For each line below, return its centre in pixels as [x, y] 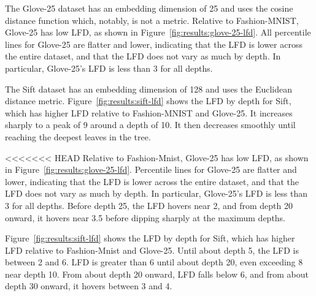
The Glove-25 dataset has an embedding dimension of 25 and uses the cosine [149, 8]
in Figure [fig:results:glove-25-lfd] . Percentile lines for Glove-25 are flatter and [151, 169]
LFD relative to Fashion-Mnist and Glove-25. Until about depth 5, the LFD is [152, 250]
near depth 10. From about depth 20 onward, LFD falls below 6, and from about [157, 274]
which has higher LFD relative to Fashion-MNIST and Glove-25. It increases [149, 112]
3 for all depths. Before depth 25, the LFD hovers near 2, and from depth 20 [149, 205]
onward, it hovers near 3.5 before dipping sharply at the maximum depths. [145, 217]
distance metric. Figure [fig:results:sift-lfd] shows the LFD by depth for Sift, [148, 101]
